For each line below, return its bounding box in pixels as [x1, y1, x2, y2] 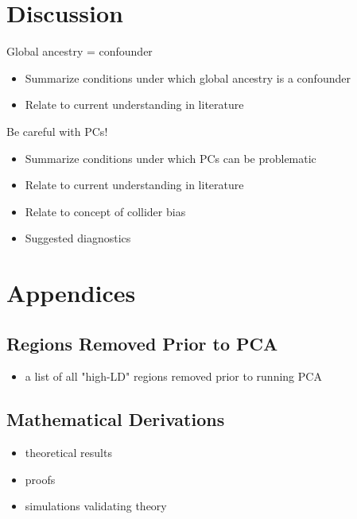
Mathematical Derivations [6, 407, 225, 432]
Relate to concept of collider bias [25, 203, 186, 219]
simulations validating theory [25, 498, 167, 514]
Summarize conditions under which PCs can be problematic [25, 149, 316, 166]
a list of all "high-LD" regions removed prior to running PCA [25, 368, 322, 385]
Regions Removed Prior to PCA [6, 331, 278, 355]
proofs [25, 471, 56, 487]
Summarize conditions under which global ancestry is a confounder [25, 69, 351, 86]
